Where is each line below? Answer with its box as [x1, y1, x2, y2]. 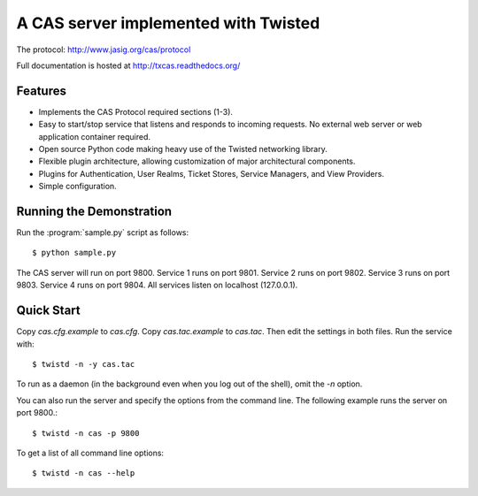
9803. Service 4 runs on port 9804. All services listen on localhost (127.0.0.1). [16, 279, 298, 291]
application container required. [38, 131, 150, 141]
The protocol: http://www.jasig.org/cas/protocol [16, 44, 191, 55]
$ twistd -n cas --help [32, 469, 135, 478]
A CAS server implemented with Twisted [16, 13, 320, 33]
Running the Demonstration [16, 204, 173, 218]
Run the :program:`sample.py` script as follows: [16, 227, 189, 238]
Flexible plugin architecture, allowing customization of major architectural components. [38, 156, 356, 167]
